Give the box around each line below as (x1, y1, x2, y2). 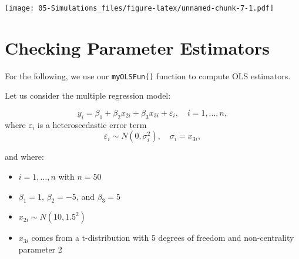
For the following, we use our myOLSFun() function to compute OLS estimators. (5, 69, 291, 82)
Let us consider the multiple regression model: (5, 89, 171, 102)
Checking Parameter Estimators (5, 35, 270, 59)
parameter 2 (18, 243, 62, 255)
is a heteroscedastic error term (37, 118, 147, 130)
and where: (5, 150, 44, 163)
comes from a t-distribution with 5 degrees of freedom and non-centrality (31, 231, 294, 244)
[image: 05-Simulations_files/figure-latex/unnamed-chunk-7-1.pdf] (5, 4, 274, 12)
